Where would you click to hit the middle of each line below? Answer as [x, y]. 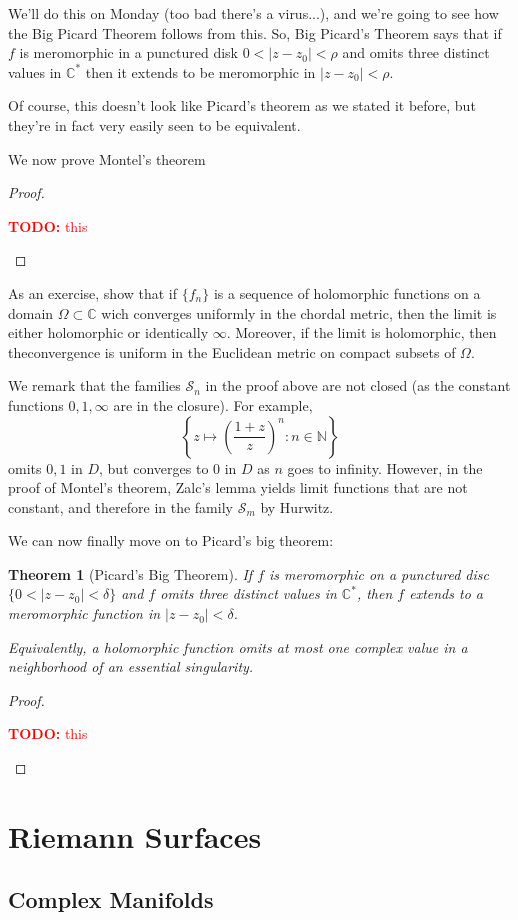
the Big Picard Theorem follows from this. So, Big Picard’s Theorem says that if [255, 32]
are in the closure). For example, [213, 404]
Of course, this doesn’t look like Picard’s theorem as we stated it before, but [242, 105]
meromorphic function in [84, 613]
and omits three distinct [416, 52]
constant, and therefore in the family [120, 506]
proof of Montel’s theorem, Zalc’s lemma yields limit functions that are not [238, 487]
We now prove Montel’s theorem [107, 158]
